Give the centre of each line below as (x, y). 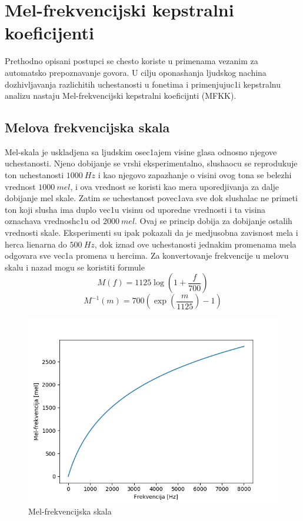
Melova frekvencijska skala (87, 127)
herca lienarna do (36, 244)
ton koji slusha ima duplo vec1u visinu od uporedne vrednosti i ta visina (135, 209)
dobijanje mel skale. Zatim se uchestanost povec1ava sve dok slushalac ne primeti (151, 198)
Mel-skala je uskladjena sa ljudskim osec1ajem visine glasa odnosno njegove (141, 151)
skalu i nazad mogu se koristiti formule (75, 267)
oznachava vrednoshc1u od (53, 221)
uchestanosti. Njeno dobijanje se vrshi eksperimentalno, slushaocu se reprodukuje (151, 163)
